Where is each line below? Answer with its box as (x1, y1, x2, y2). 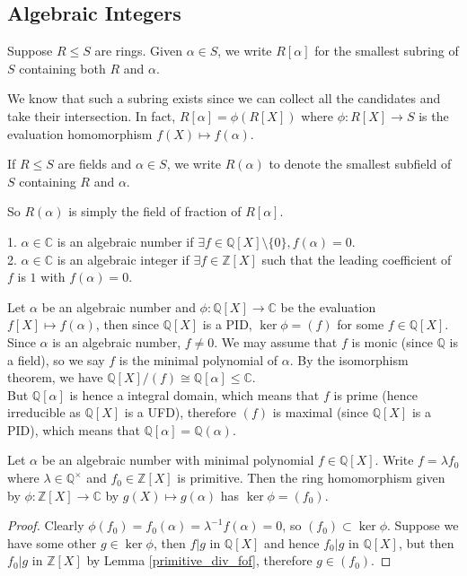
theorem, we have (7, 368, 103, 387)
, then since (95, 315, 159, 334)
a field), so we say (7, 350, 105, 369)
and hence (264, 533, 320, 552)
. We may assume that (214, 332, 338, 351)
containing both (19, 58, 106, 77)
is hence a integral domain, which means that (69, 385, 320, 404)
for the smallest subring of (314, 41, 459, 60)
